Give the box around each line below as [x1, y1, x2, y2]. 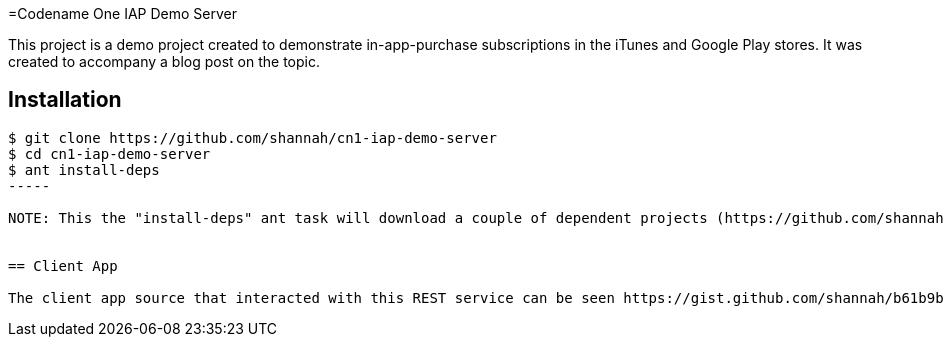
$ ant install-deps [8, 161, 160, 178]
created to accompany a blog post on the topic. [8, 53, 320, 70]
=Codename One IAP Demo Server [8, 5, 238, 22]
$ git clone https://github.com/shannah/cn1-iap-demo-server [8, 129, 497, 146]
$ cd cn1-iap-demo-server [8, 145, 211, 162]
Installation [8, 87, 122, 113]
